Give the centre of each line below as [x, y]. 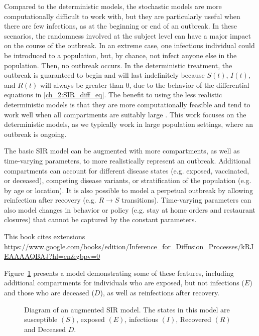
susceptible [41, 319]
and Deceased [45, 329]
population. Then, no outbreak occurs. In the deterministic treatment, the [118, 65]
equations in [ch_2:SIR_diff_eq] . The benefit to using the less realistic [113, 95]
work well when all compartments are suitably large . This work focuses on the [125, 114]
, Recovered [193, 319]
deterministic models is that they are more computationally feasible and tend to [127, 104]
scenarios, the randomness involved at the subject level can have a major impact [128, 35]
